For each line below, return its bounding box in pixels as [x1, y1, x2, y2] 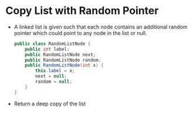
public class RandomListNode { [13, 41, 91, 47]
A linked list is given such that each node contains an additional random [13, 23, 188, 30]
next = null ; [35, 73, 67, 79]
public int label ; [25, 46, 70, 52]
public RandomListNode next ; [25, 51, 96, 58]
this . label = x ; [35, 68, 75, 74]
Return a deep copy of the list [13, 100, 86, 107]
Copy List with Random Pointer [5, 4, 159, 17]
